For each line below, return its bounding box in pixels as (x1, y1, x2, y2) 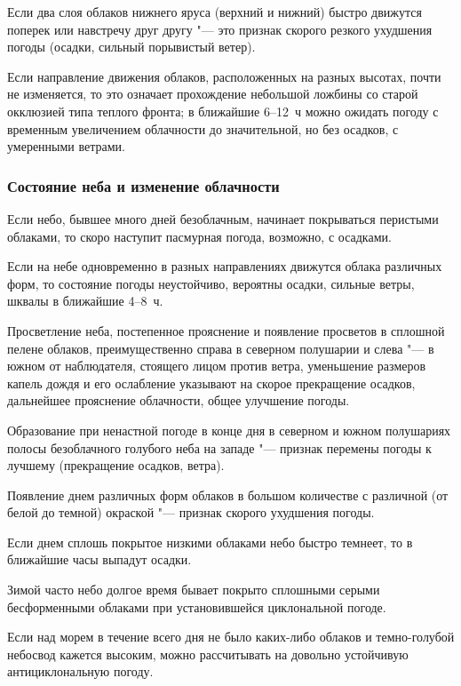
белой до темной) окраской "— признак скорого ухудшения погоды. (7, 503, 375, 522)
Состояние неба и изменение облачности (7, 174, 280, 196)
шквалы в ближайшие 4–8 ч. (7, 291, 163, 310)
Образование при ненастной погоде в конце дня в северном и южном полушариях (7, 420, 451, 439)
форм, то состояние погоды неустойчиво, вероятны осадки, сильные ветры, (7, 274, 415, 292)
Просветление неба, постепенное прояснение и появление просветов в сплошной (7, 321, 445, 339)
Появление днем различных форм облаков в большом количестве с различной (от (7, 485, 449, 504)
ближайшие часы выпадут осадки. (7, 550, 192, 569)
